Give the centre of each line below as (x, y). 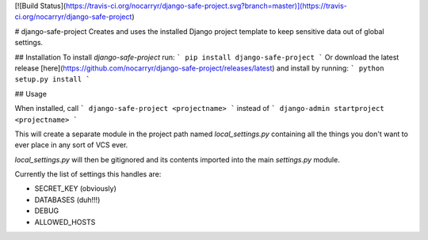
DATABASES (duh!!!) (67, 200)
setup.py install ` (52, 80)
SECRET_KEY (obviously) (75, 189)
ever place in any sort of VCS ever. (71, 145)
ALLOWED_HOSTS (65, 222)
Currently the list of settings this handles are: (88, 174)
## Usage (31, 93)
